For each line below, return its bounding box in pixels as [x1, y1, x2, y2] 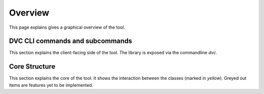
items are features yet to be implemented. [9, 82, 93, 88]
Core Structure [9, 62, 56, 71]
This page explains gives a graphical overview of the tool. [9, 24, 125, 30]
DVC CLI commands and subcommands [9, 37, 132, 45]
